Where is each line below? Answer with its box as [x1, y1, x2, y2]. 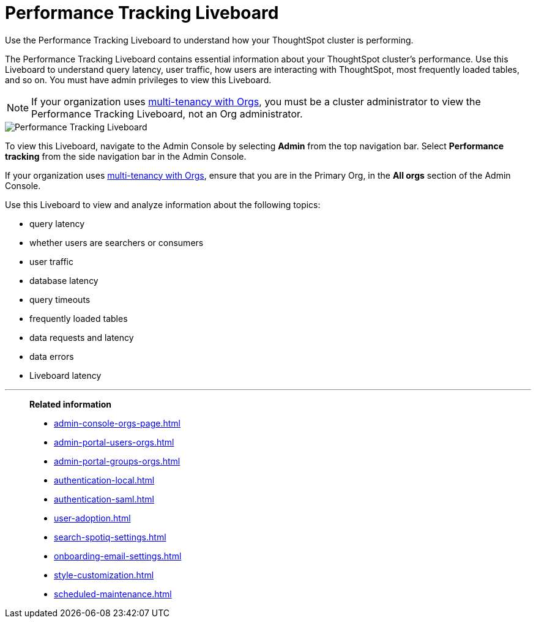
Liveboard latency [29, 370, 102, 381]
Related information [29, 398, 112, 409]
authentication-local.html [54, 474, 155, 485]
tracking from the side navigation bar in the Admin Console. [5, 151, 247, 162]
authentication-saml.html [54, 493, 154, 504]
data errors [29, 351, 74, 362]
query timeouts [29, 294, 91, 305]
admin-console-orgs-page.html [54, 417, 181, 428]
